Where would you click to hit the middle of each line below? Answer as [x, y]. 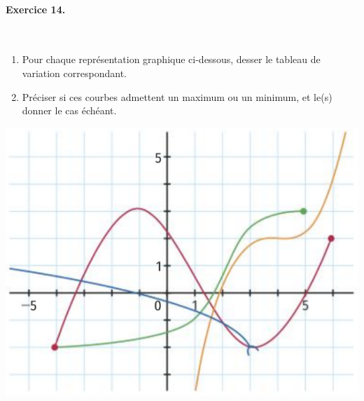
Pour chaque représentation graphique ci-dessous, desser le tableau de [171, 59]
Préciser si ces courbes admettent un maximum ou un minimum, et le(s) [177, 96]
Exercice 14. [36, 9]
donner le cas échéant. [69, 110]
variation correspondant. [74, 73]
